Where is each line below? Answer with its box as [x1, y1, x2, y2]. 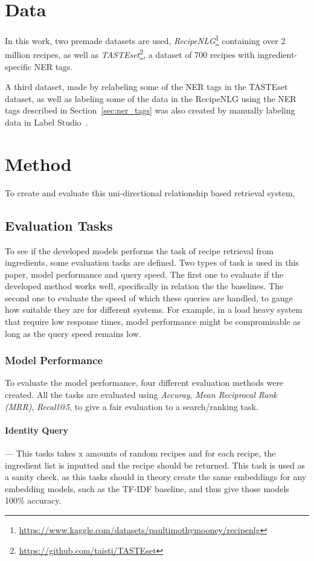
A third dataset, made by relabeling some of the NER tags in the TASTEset [5, 80, 288, 93]
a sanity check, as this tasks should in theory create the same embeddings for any [5, 470, 307, 483]
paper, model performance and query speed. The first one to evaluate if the [5, 268, 284, 280]
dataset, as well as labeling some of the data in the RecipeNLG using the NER [5, 92, 296, 104]
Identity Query [5, 423, 68, 436]
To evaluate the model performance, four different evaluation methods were [5, 376, 284, 389]
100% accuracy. [5, 494, 62, 507]
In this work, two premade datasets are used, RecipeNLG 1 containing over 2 [5, 33, 286, 46]
